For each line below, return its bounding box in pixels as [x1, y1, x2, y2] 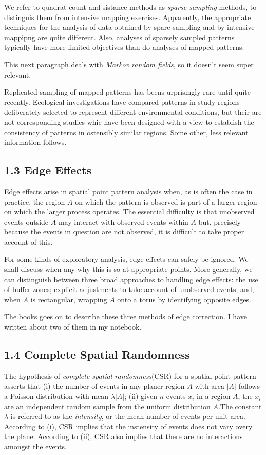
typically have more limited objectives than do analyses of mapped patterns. [4, 42, 244, 52]
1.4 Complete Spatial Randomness [4, 347, 190, 362]
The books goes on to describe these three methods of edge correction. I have [4, 311, 247, 322]
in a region [197, 391, 231, 402]
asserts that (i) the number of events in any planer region [4, 380, 185, 391]
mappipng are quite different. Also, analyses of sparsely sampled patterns [4, 31, 235, 42]
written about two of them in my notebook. [4, 321, 142, 332]
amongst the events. [4, 441, 67, 451]
